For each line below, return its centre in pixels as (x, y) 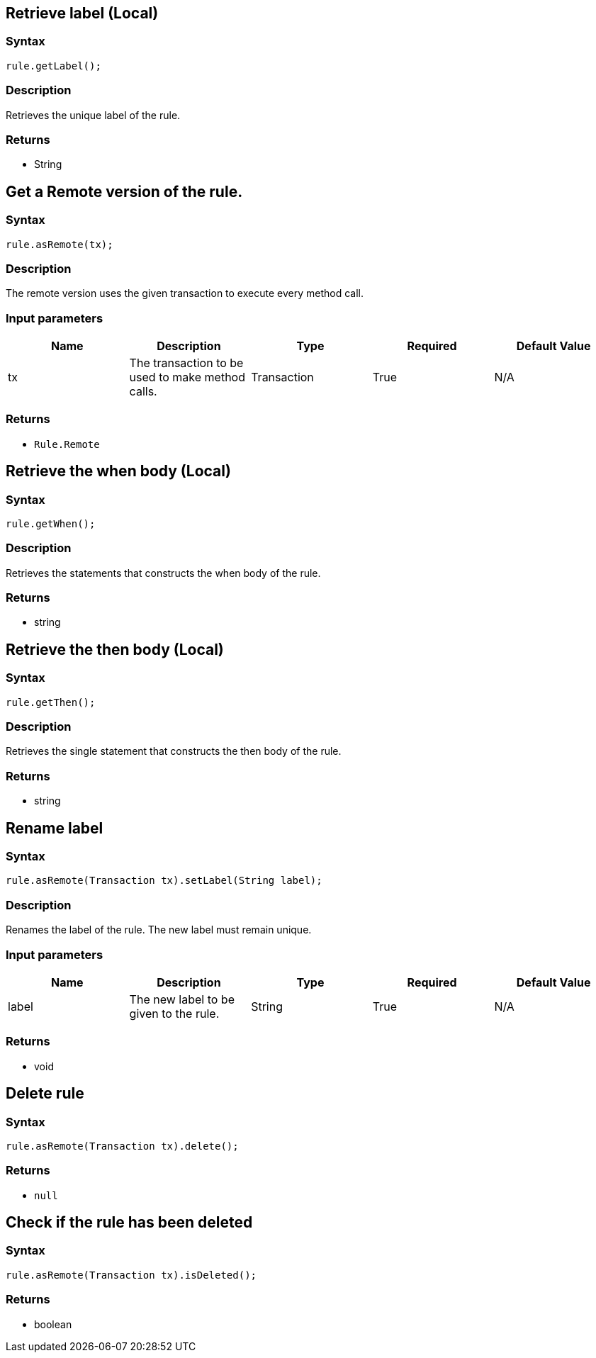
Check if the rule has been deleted (129, 1223)
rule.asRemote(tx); (60, 244)
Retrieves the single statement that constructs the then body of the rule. (174, 751)
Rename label (55, 828)
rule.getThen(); (51, 702)
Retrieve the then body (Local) (115, 649)
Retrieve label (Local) (82, 13)
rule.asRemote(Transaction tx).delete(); (122, 1146)
